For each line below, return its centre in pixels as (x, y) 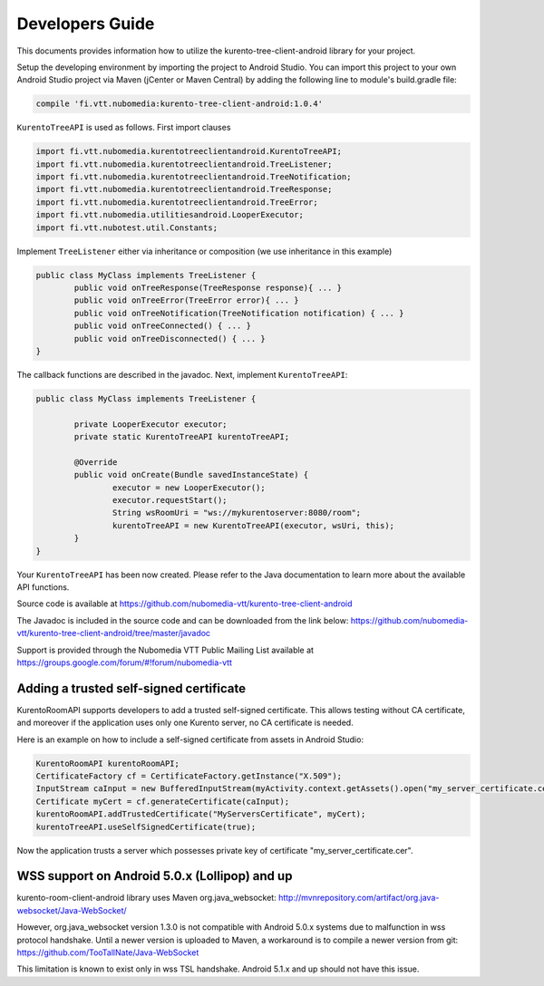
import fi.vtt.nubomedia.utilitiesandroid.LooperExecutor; (170, 215)
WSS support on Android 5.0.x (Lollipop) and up (155, 876)
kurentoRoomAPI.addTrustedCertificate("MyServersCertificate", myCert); (201, 814)
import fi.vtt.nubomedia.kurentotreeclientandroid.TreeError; (177, 202)
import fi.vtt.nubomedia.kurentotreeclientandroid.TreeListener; (184, 164)
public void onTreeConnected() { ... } (162, 326)
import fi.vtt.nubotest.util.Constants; (126, 227)
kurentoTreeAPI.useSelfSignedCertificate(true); (146, 826)
